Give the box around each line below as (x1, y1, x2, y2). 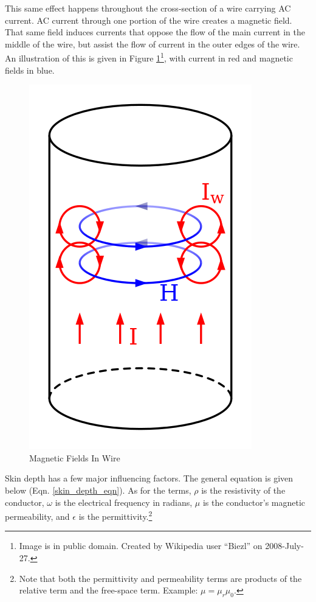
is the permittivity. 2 (78, 508, 153, 522)
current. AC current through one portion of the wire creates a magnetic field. (5, 13, 292, 26)
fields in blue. (5, 63, 55, 76)
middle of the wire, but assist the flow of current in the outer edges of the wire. (5, 37, 300, 50)
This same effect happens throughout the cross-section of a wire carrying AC (5, 2, 291, 14)
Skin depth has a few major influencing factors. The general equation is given (5, 472, 294, 485)
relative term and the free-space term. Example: (19, 584, 198, 597)
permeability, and (5, 509, 70, 522)
